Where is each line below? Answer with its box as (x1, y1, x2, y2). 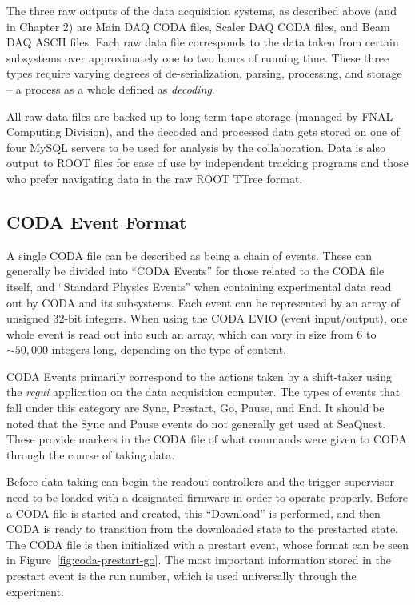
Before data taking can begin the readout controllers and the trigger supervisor (6, 473, 394, 490)
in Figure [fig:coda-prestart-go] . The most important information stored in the (6, 551, 392, 568)
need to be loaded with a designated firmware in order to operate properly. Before (6, 489, 408, 506)
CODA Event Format (6, 209, 187, 234)
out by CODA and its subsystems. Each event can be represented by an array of (6, 294, 401, 311)
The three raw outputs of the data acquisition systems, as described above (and (6, 2, 397, 18)
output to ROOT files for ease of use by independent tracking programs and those (6, 154, 409, 171)
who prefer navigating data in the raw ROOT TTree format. (6, 170, 303, 186)
